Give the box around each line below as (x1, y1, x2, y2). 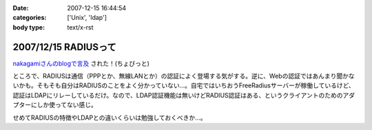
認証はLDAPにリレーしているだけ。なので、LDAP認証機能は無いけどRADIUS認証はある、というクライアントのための (12, 91, 343, 99)
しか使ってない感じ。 (37, 100, 98, 109)
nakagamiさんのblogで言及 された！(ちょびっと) (12, 59, 149, 67)
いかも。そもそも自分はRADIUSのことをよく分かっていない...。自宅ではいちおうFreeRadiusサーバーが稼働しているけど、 (12, 81, 355, 89)
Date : (12, 4, 29, 12)
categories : (12, 14, 47, 22)
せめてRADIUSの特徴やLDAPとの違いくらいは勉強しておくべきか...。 (12, 113, 207, 122)
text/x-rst (67, 23, 94, 31)
